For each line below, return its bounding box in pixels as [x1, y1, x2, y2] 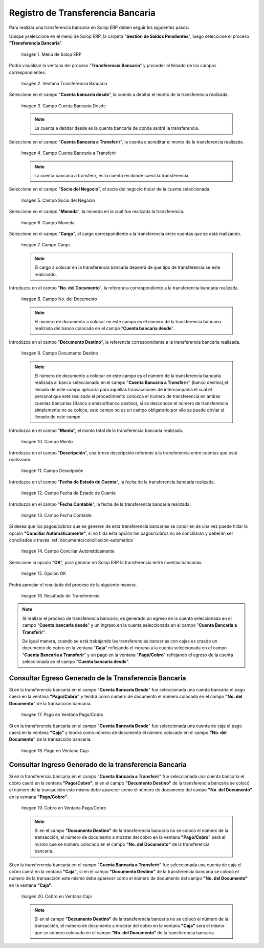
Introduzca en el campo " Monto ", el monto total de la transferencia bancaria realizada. [9, 427, 183, 433]
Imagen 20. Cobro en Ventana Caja [21, 894, 92, 900]
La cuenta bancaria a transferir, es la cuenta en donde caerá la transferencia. [34, 173, 190, 179]
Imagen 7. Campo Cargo [21, 242, 70, 248]
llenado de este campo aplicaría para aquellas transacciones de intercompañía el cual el [34, 386, 212, 392]
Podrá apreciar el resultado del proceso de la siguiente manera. [9, 582, 137, 588]
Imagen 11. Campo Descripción [21, 468, 84, 474]
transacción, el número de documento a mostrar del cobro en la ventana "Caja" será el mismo [34, 923, 225, 929]
